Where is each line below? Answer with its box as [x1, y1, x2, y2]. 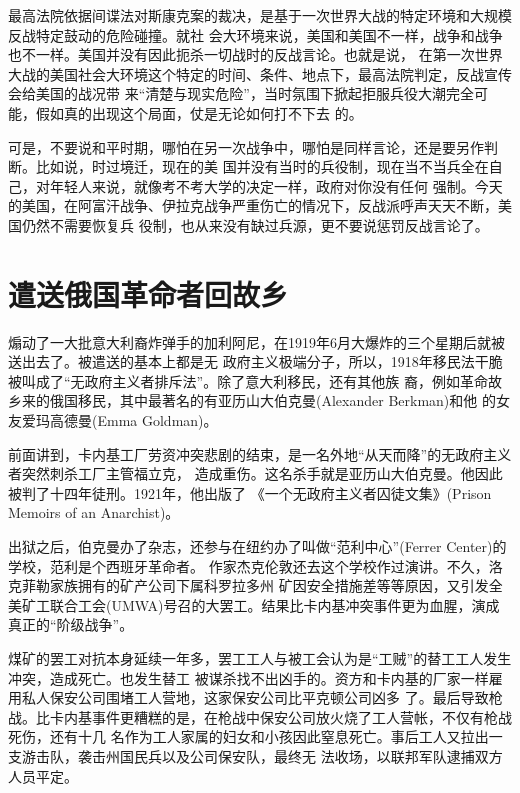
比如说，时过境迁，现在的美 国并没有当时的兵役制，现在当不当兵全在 [35, 156, 489, 177]
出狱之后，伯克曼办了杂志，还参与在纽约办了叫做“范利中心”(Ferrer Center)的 [8, 536, 507, 556]
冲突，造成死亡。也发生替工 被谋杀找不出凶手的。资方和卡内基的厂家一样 [8, 667, 489, 688]
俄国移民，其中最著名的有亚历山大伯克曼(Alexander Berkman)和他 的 [49, 390, 496, 411]
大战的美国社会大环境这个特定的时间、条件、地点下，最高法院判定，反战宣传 [8, 63, 512, 84]
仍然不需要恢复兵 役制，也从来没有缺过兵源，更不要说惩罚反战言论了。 [21, 214, 489, 235]
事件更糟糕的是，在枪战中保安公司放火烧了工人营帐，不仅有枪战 [91, 706, 512, 727]
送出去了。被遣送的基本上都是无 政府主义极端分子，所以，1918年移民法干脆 [8, 351, 503, 372]
